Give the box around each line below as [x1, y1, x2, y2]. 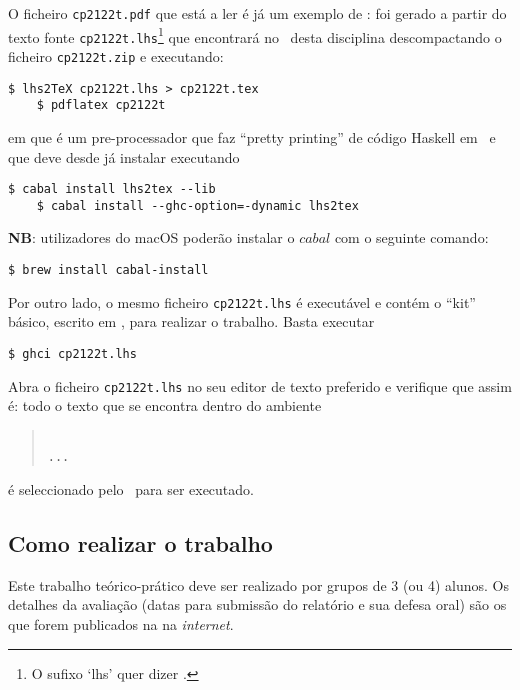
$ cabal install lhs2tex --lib [8, 182, 216, 197]
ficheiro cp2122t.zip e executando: [8, 45, 224, 66]
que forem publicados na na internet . [8, 614, 234, 635]
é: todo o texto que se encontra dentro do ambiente [8, 395, 322, 416]
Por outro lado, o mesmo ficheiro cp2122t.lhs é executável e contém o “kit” [8, 291, 476, 312]
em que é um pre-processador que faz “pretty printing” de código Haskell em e [8, 126, 496, 147]
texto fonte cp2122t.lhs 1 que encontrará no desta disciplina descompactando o [8, 23, 502, 47]
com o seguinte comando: [334, 227, 489, 248]
